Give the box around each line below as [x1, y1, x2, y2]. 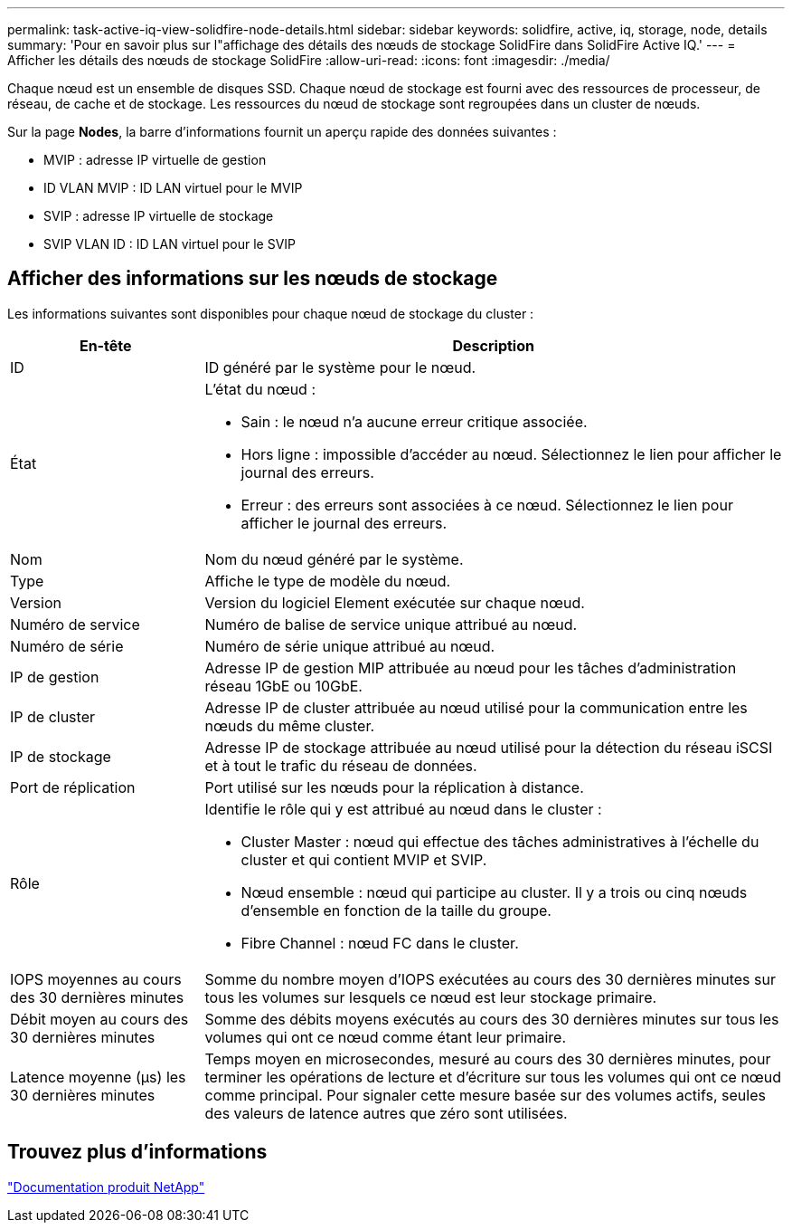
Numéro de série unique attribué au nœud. [204, 636, 495, 655]
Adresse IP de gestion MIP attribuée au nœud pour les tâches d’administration [204, 658, 737, 677]
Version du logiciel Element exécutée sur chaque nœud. [204, 593, 585, 612]
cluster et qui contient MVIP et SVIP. [240, 850, 487, 869]
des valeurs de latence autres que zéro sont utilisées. [204, 1103, 568, 1122]
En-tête [79, 336, 132, 355]
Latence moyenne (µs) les [10, 1067, 186, 1086]
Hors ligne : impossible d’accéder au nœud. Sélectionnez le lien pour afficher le [240, 444, 782, 463]
